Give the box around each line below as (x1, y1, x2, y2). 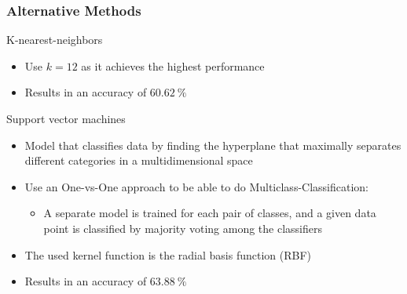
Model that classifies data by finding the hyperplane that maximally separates (24, 136, 401, 153)
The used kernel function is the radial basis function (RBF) (24, 246, 312, 263)
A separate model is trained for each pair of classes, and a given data (43, 205, 376, 221)
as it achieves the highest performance (81, 57, 265, 74)
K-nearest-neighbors (6, 31, 103, 48)
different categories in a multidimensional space (24, 152, 253, 169)
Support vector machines (6, 111, 126, 126)
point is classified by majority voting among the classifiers (43, 220, 323, 236)
